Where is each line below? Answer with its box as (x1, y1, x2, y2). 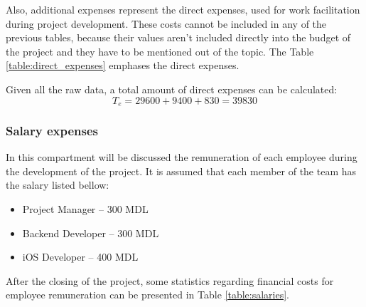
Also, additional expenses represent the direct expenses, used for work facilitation (6, 2, 360, 16)
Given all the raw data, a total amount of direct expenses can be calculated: (6, 81, 338, 96)
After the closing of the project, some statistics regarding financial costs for (6, 273, 334, 288)
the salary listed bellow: (6, 177, 109, 192)
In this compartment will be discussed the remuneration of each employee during (6, 150, 357, 165)
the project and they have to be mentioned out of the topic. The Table (6, 43, 314, 58)
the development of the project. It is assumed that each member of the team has (6, 163, 357, 178)
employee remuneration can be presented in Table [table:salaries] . (6, 287, 290, 302)
